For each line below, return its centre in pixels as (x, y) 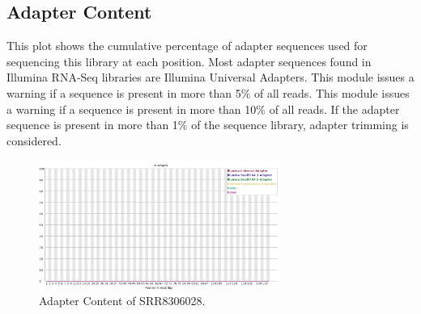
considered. (34, 140)
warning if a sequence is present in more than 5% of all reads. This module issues (208, 92)
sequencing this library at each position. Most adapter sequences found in (189, 61)
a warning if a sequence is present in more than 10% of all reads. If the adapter (203, 109)
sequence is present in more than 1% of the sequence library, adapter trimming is (208, 125)
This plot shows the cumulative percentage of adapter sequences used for (187, 46)
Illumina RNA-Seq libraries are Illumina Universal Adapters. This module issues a (210, 77)
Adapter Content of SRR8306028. (122, 301)
